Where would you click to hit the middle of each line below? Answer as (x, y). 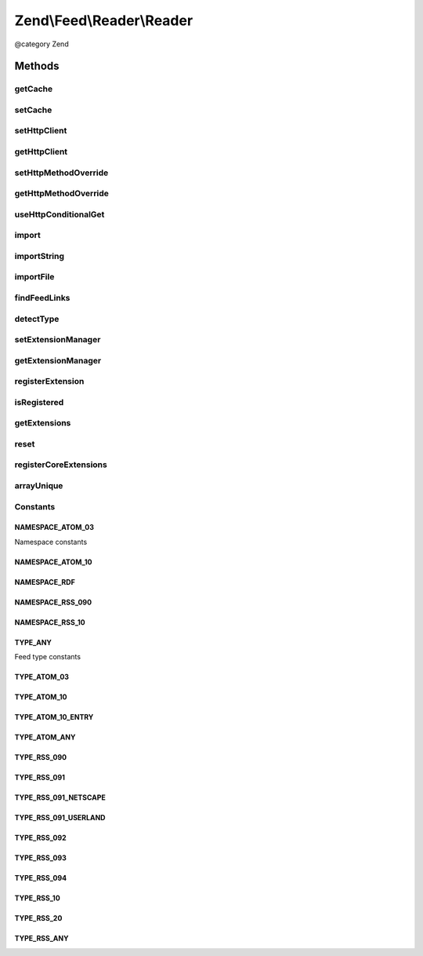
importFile (34, 277)
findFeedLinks (42, 297)
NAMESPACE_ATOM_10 (53, 562)
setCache (33, 110)
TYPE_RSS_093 (40, 858)
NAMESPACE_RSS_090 (53, 602)
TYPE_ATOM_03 (42, 677)
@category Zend (42, 44)
